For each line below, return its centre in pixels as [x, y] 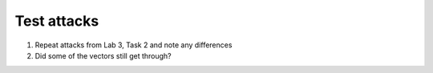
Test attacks [57, 21]
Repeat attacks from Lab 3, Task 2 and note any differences [134, 45]
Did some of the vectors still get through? [103, 55]
